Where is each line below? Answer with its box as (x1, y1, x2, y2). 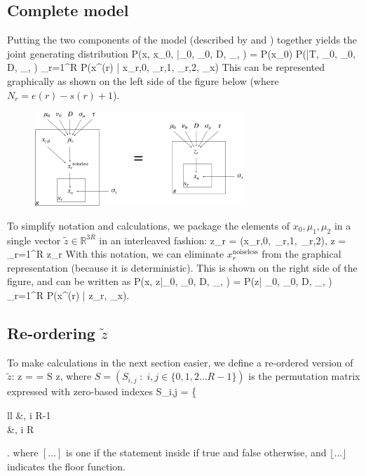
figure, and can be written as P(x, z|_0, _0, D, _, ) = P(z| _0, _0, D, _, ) (7, 274, 332, 289)
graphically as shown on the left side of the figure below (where (7, 73, 279, 88)
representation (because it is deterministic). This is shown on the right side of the (7, 260, 358, 275)
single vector (7, 232, 61, 247)
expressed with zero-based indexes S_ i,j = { (7, 384, 197, 399)
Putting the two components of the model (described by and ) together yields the (7, 32, 358, 47)
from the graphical (262, 246, 341, 261)
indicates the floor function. (7, 458, 126, 473)
